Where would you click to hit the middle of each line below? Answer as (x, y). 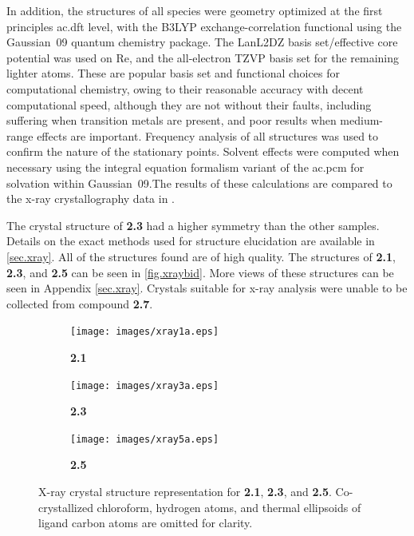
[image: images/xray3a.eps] (145, 385)
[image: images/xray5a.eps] (145, 439)
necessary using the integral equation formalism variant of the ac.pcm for (185, 167)
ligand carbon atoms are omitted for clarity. (146, 523)
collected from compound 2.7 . (80, 303)
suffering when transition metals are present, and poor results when (172, 120)
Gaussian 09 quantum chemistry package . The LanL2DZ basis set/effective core (202, 42)
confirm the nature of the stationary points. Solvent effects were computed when (203, 151)
